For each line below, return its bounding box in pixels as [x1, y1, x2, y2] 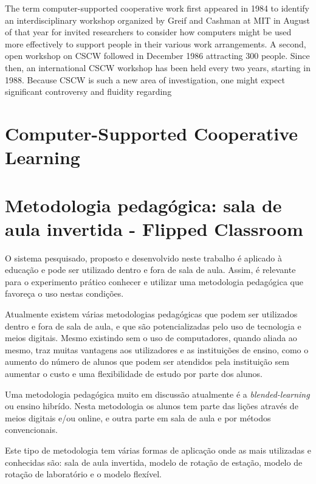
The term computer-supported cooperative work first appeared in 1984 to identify [5, 2, 309, 14]
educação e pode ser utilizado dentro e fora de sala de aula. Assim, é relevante [5, 263, 296, 276]
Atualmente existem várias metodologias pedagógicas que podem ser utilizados [5, 308, 298, 320]
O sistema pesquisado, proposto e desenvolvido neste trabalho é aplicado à [5, 251, 282, 264]
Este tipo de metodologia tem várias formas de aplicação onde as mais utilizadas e [5, 443, 311, 456]
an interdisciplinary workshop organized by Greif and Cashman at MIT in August [5, 13, 310, 26]
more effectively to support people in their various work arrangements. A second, [5, 37, 306, 50]
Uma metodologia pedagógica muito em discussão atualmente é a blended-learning [5, 387, 310, 400]
